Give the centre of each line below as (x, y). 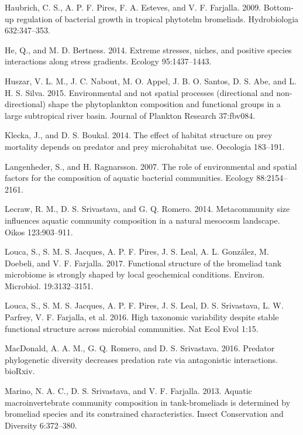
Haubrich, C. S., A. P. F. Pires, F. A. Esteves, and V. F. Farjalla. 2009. (133, 7)
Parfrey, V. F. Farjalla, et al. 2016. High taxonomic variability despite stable (142, 317)
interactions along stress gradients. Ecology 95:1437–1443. (108, 61)
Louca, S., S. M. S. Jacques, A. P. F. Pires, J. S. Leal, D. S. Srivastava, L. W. (144, 305)
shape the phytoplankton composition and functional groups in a (164, 104)
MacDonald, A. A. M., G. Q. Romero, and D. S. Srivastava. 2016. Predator (140, 348)
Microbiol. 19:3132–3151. (49, 285)
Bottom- (278, 7)
